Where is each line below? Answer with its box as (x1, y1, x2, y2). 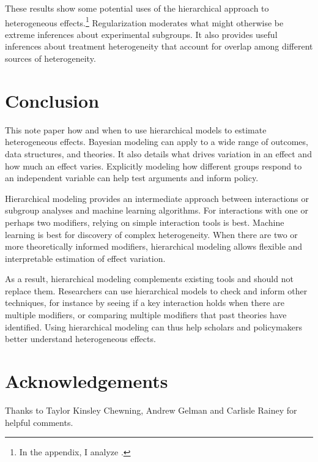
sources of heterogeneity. (5, 52, 96, 65)
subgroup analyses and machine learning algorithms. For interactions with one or (5, 204, 308, 217)
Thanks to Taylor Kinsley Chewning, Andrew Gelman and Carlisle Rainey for (5, 403, 297, 416)
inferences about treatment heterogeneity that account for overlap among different (5, 40, 313, 53)
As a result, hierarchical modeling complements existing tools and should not (5, 272, 294, 285)
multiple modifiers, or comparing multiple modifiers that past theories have (5, 308, 287, 321)
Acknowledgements (5, 368, 168, 393)
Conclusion (5, 88, 100, 113)
